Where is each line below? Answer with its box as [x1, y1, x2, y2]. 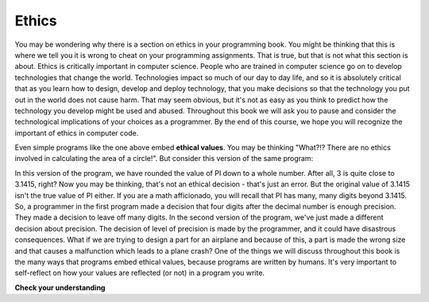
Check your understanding [14, 282, 106, 292]
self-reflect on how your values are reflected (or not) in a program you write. [14, 268, 265, 277]
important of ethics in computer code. [14, 128, 139, 138]
